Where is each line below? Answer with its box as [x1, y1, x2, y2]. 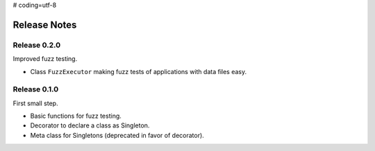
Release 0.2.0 [12, 40, 61, 50]
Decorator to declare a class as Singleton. [30, 121, 150, 130]
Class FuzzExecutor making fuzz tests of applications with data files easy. [30, 67, 247, 75]
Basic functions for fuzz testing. [30, 112, 122, 121]
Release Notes [12, 19, 77, 30]
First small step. [12, 99, 58, 107]
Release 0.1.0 [12, 85, 59, 94]
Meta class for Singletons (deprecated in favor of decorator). [30, 131, 204, 139]
